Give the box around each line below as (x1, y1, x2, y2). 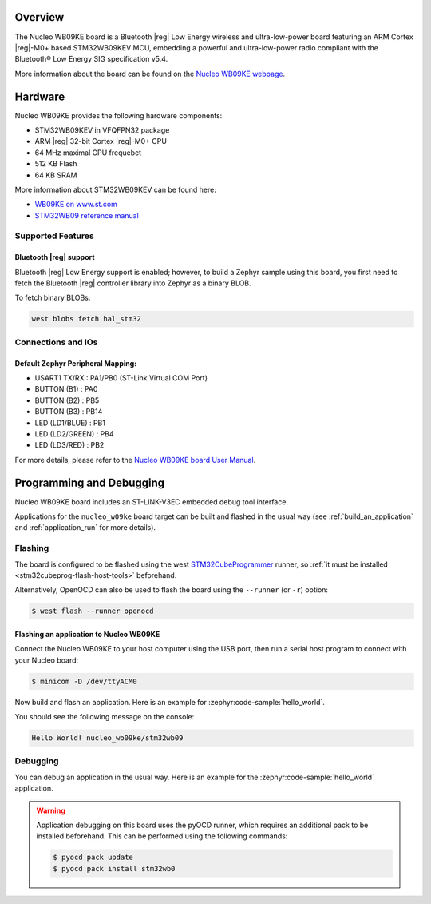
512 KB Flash (34, 159, 77, 169)
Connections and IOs (14, 337, 98, 348)
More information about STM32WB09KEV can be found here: (14, 185, 217, 194)
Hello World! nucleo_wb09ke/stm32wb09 (31, 734, 184, 743)
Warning (36, 806, 65, 815)
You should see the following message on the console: (14, 712, 195, 722)
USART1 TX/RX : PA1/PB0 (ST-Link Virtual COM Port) (34, 372, 208, 383)
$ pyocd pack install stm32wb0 (53, 864, 176, 873)
